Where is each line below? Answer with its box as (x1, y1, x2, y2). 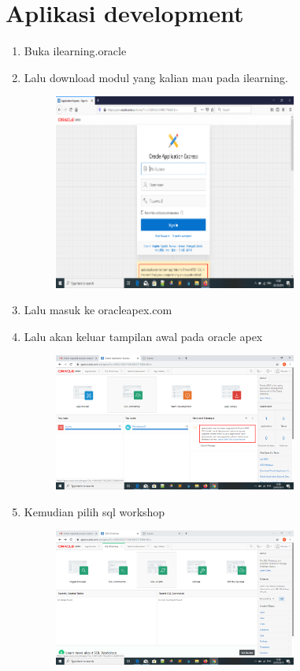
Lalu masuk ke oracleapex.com (24, 302, 172, 318)
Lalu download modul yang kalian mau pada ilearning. (24, 69, 288, 85)
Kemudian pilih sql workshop (24, 503, 165, 519)
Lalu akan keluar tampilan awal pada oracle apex (24, 328, 263, 344)
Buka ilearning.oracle (24, 43, 127, 59)
